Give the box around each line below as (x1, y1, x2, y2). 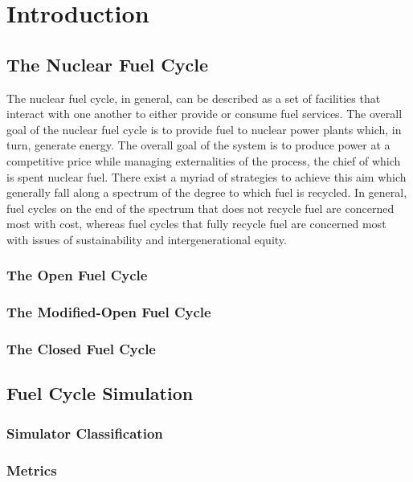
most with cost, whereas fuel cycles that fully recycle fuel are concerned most (6, 215, 386, 232)
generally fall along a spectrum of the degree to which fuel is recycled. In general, (6, 184, 407, 201)
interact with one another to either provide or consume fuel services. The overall (6, 105, 403, 122)
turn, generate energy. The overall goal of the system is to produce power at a (6, 137, 391, 153)
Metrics (6, 460, 57, 480)
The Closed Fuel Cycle (6, 339, 156, 359)
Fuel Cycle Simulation (6, 381, 194, 406)
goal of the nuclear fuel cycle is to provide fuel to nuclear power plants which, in (6, 120, 402, 137)
